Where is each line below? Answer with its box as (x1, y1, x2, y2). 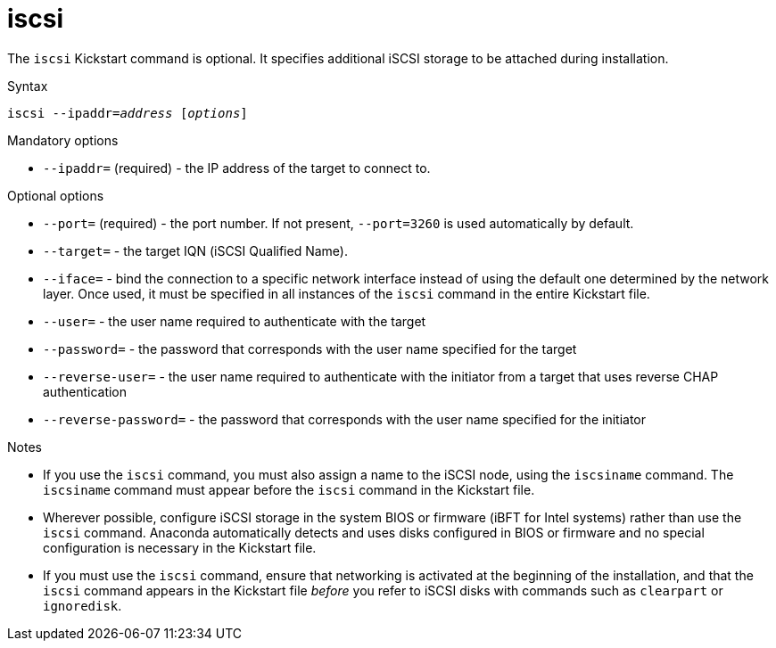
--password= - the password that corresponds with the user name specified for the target (43, 340, 577, 357)
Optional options (7, 187, 104, 203)
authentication (43, 383, 128, 399)
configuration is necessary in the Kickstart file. (43, 539, 317, 555)
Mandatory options (7, 132, 119, 148)
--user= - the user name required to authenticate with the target (43, 313, 426, 329)
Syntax (7, 78, 48, 94)
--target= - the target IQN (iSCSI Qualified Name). (43, 242, 348, 258)
